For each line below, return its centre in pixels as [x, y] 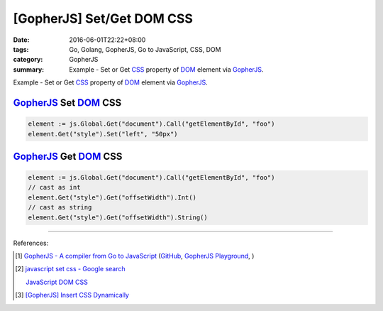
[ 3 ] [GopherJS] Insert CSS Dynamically [72, 295]
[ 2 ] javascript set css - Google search [70, 269]
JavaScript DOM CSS [57, 282]
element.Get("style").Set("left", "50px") [103, 134]
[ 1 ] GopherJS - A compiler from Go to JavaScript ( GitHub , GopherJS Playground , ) [135, 256]
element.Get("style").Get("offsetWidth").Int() [112, 197]
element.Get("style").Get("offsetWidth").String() [118, 217]
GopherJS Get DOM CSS [68, 156]
